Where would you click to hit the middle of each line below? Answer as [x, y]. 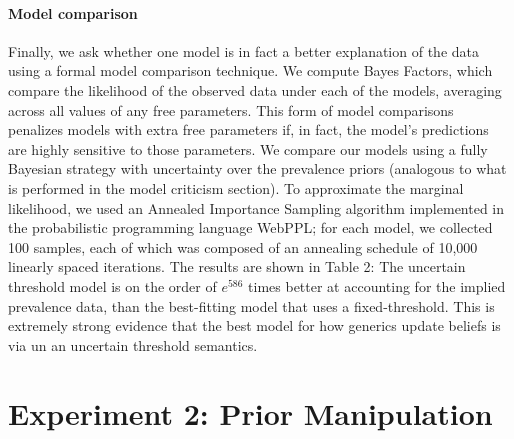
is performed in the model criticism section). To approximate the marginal [236, 187]
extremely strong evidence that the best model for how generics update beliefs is [254, 325]
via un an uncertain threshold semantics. [133, 344]
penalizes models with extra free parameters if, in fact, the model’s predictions [248, 129]
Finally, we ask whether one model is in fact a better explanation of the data [243, 50]
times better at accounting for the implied [377, 285]
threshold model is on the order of [112, 285]
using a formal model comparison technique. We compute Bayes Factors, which [250, 70]
